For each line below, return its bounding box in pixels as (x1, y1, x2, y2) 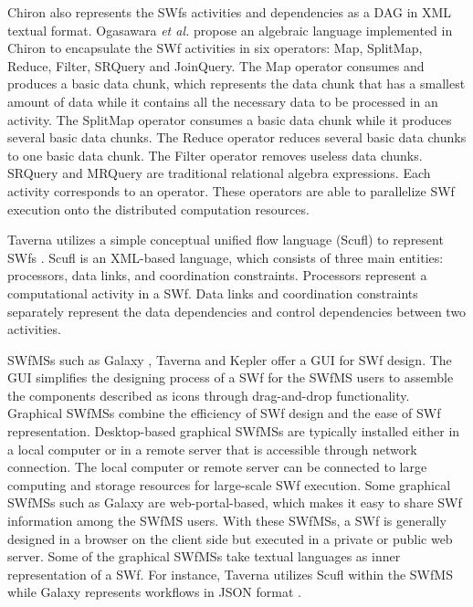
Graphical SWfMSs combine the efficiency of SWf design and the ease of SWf (7, 403, 441, 423)
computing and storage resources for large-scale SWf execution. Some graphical (7, 475, 451, 494)
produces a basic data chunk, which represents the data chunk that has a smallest (7, 74, 466, 93)
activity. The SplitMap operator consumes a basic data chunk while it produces (7, 110, 452, 129)
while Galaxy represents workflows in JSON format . (7, 582, 301, 602)
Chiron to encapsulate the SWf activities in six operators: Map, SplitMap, (7, 38, 423, 58)
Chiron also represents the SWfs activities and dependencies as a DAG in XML (7, 3, 452, 21)
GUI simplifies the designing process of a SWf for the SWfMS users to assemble (7, 368, 454, 387)
